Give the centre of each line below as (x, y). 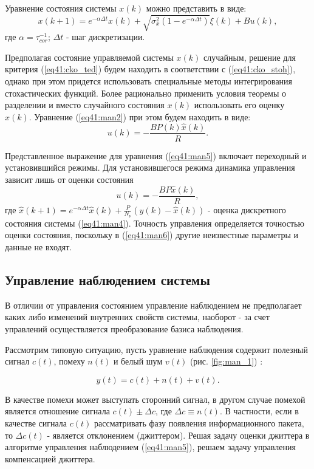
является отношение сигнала (57, 411)
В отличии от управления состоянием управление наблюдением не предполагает (153, 305)
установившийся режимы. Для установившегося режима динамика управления (150, 167)
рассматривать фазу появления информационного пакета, (199, 423)
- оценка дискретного (247, 209)
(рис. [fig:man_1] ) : (226, 361)
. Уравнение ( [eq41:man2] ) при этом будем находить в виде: (140, 116)
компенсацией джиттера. (50, 458)
